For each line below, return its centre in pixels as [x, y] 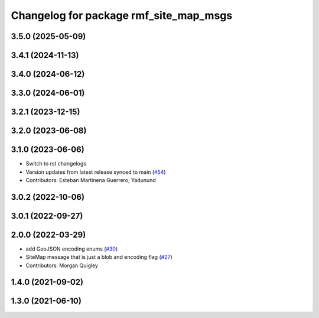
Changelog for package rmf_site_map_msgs [122, 15]
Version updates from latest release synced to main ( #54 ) [96, 172]
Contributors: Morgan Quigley [62, 265]
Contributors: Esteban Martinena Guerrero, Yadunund [91, 180]
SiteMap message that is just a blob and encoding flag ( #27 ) [99, 257]
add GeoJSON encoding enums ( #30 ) [72, 249]
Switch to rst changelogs [56, 164]
